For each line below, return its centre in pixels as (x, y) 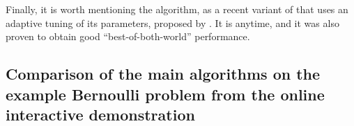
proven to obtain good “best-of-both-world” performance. (128, 36)
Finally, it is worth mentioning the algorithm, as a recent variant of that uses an (177, 9)
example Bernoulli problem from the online (165, 94)
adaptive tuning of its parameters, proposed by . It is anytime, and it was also (172, 22)
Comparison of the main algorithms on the (163, 74)
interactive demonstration (100, 114)
